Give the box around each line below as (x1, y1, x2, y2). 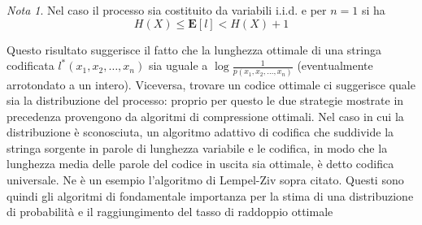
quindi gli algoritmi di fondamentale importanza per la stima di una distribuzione (7, 187, 414, 204)
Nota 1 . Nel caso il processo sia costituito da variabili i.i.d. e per (7, 2, 327, 18)
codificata (7, 57, 54, 74)
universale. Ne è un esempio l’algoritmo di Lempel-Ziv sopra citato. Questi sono (7, 171, 404, 188)
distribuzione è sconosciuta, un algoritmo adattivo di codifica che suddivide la (7, 123, 394, 141)
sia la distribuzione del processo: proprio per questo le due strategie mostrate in (7, 92, 404, 109)
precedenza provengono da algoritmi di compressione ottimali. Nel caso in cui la (7, 107, 404, 124)
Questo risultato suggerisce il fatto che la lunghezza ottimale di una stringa (7, 41, 381, 58)
